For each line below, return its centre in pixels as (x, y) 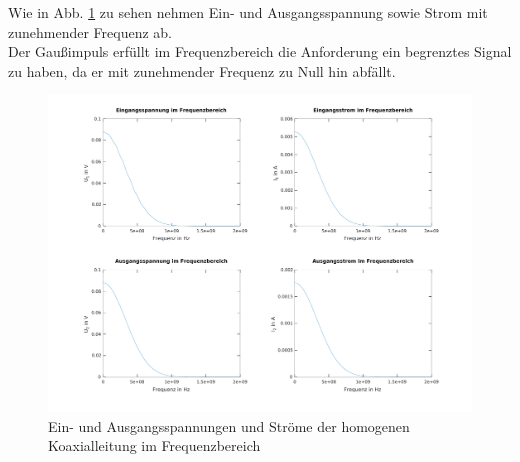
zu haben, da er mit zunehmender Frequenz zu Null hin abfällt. (202, 70)
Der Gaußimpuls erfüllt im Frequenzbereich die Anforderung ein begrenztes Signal (260, 51)
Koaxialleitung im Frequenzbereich (154, 445)
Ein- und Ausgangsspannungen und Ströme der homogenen (229, 425)
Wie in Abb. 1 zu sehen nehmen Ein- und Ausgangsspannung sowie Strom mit (248, 12)
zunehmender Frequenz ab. (90, 31)
